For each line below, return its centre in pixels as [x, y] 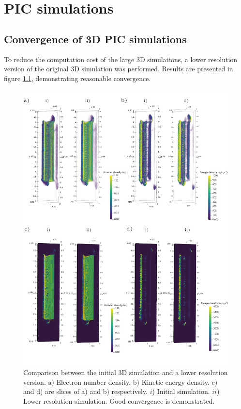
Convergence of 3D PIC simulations [95, 39]
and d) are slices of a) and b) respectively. [85, 391]
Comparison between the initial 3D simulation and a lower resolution [126, 372]
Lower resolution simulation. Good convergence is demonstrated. [119, 401]
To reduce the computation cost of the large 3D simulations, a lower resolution [121, 59]
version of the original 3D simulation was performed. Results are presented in [119, 69]
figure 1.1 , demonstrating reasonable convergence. [77, 78]
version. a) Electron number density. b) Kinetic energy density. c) [120, 382]
